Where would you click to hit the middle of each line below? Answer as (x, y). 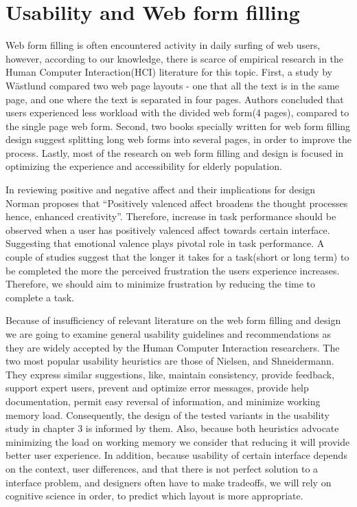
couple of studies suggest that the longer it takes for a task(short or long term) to (177, 257)
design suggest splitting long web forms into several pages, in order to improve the (178, 139)
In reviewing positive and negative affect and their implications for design (161, 190)
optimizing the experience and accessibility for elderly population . (144, 166)
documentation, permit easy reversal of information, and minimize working (163, 401)
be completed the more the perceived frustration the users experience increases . (173, 270)
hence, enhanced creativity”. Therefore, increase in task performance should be (171, 216)
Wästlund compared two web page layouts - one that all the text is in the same (173, 85)
